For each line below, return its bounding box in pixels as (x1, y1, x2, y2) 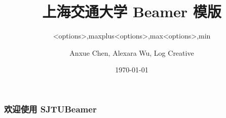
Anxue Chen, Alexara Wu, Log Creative (69, 47, 194, 58)
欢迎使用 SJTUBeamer (4, 102, 97, 115)
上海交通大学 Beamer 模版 (42, 1, 221, 22)
